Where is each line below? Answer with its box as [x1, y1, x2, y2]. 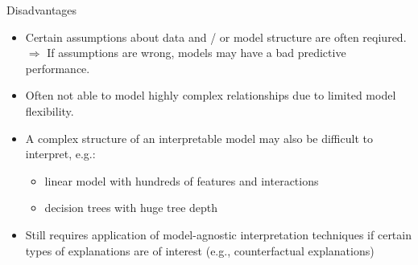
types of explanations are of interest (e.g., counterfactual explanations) [25, 242, 375, 259]
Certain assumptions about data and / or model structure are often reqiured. [25, 28, 407, 45]
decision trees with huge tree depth [44, 199, 218, 216]
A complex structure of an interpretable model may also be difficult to [25, 129, 373, 146]
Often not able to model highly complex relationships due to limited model [25, 87, 396, 104]
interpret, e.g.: [25, 145, 96, 162]
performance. [25, 59, 90, 76]
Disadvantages [6, 2, 77, 18]
